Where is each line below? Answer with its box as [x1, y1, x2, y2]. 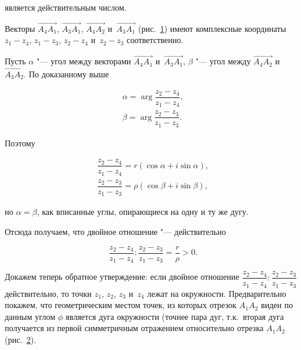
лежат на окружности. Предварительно [147, 287, 286, 299]
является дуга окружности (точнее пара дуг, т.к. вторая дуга [65, 310, 284, 322]
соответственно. [127, 34, 184, 46]
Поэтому [5, 136, 35, 149]
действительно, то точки [5, 287, 92, 299]
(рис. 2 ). [5, 333, 37, 345]
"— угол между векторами [37, 55, 131, 67]
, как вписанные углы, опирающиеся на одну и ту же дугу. [37, 205, 249, 218]
